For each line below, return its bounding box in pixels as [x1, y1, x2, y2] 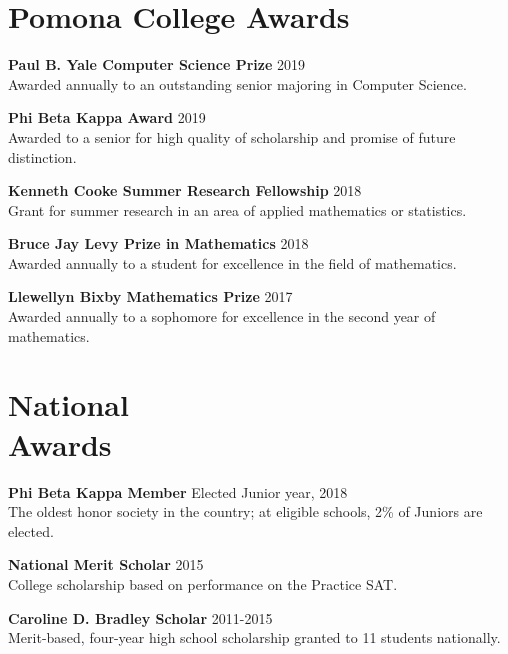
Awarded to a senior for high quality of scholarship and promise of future [8, 126, 456, 147]
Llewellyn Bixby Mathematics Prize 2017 [8, 286, 293, 307]
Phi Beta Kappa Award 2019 [8, 107, 206, 128]
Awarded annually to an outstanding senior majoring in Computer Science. [8, 73, 467, 94]
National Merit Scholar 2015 [8, 554, 204, 575]
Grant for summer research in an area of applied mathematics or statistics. [8, 199, 467, 220]
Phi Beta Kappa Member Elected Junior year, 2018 [8, 481, 348, 502]
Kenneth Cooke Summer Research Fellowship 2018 [8, 180, 362, 201]
